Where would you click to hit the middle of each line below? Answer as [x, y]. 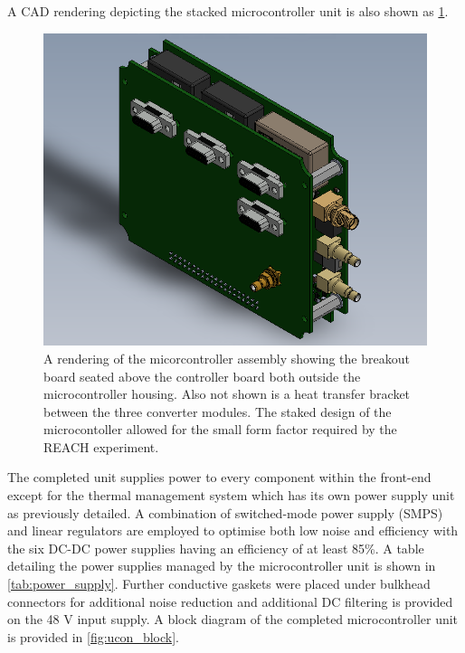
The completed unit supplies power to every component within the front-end [219, 477]
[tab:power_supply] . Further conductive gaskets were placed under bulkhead [219, 584]
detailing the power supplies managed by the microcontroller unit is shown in [222, 566]
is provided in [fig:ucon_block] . [93, 636]
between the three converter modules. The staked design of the [218, 411]
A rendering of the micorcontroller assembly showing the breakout [227, 358]
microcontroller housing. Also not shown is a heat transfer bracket [227, 394]
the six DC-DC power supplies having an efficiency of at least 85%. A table [216, 548]
